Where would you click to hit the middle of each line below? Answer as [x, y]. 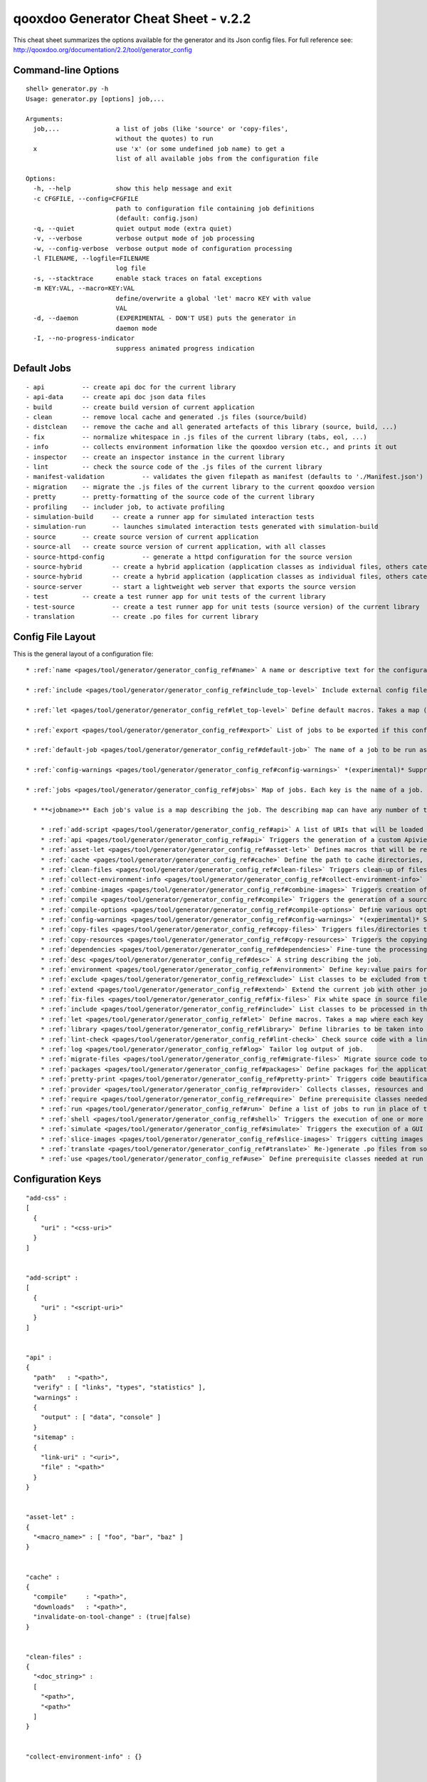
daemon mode [137, 328]
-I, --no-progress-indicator [84, 338]
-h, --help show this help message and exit [133, 189]
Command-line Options [66, 70]
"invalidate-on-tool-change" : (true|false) [112, 1617]
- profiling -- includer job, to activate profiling [125, 507]
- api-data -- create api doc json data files [116, 397]
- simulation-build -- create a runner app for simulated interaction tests [170, 516]
